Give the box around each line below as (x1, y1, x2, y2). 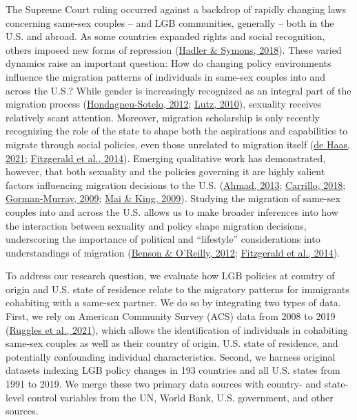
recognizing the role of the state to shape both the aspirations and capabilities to (6, 123, 348, 138)
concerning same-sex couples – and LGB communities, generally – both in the (6, 15, 334, 30)
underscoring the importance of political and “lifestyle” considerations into (6, 232, 320, 246)
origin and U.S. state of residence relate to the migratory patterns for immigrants (6, 281, 349, 296)
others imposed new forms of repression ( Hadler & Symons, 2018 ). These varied (6, 42, 342, 57)
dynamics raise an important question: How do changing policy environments (6, 56, 331, 70)
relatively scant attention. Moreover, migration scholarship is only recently (6, 110, 320, 124)
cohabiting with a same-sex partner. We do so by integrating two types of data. (6, 295, 341, 310)
